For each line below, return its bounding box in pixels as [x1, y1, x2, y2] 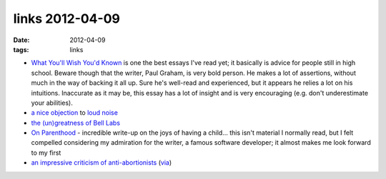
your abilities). [31, 98, 73, 107]
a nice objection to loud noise [31, 108, 118, 117]
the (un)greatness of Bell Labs [31, 118, 121, 127]
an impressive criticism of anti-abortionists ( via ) [31, 158, 172, 167]
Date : [13, 36, 30, 44]
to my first [31, 148, 61, 157]
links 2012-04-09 [13, 11, 121, 26]
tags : [13, 45, 29, 53]
